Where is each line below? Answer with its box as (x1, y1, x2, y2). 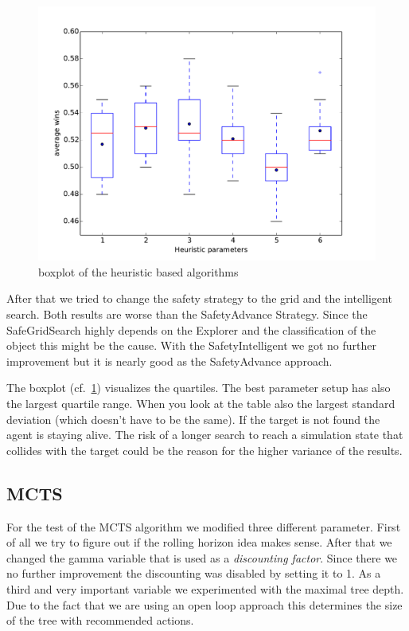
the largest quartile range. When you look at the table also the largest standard (6, 394, 395, 411)
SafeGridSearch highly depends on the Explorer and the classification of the (6, 321, 376, 338)
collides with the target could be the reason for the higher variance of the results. (6, 441, 403, 458)
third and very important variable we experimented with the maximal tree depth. (6, 580, 404, 597)
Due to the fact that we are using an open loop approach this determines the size (6, 596, 403, 613)
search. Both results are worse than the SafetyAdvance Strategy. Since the (6, 306, 368, 323)
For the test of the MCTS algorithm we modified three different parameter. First (6, 518, 401, 535)
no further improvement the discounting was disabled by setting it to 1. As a (6, 565, 381, 582)
